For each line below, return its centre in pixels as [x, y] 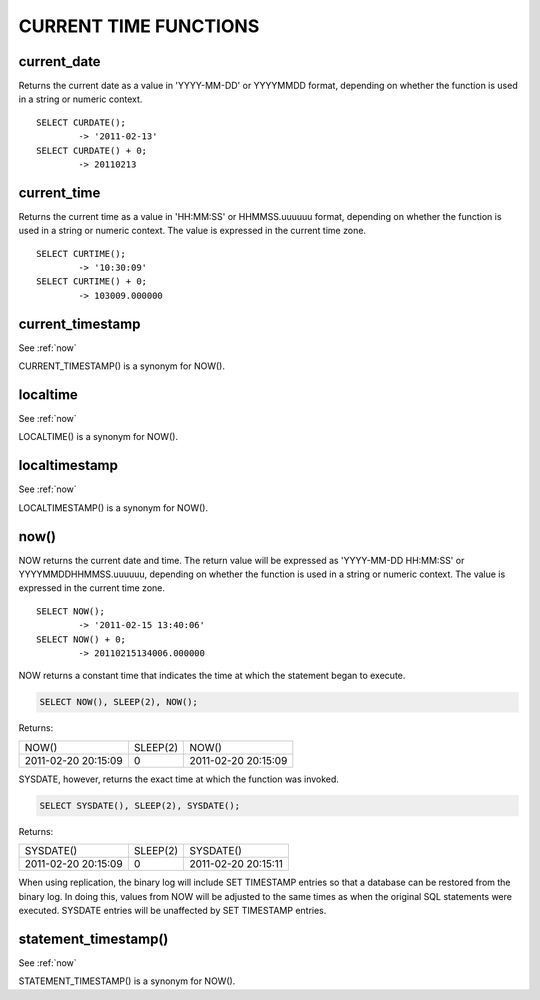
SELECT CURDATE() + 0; [92, 150]
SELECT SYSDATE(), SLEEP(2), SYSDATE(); [139, 805]
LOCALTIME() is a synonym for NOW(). [98, 437]
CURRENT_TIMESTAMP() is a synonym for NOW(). [121, 366]
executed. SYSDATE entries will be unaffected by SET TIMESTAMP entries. [172, 910]
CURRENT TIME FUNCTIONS [139, 26]
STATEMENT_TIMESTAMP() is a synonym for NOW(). [127, 981]
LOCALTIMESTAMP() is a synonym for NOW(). [113, 507]
